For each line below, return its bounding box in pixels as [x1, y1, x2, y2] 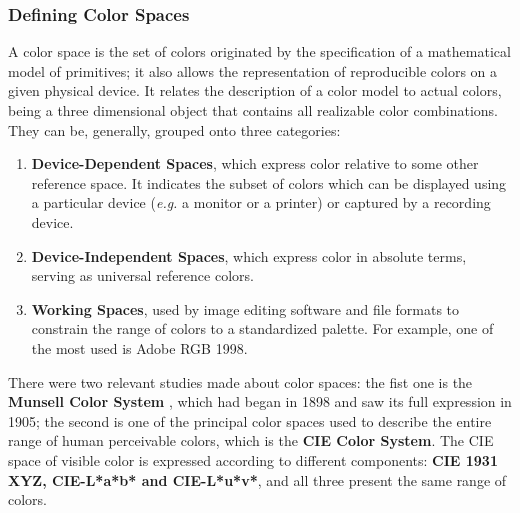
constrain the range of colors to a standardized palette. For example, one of [31, 318, 494, 339]
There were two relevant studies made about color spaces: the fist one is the [8, 371, 473, 392]
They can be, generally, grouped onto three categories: [8, 119, 341, 140]
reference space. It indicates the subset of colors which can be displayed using [31, 172, 507, 193]
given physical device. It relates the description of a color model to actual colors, [8, 80, 502, 101]
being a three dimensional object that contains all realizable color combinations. [8, 100, 498, 120]
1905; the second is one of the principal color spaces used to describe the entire [8, 410, 492, 431]
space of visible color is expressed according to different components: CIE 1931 [8, 449, 498, 470]
